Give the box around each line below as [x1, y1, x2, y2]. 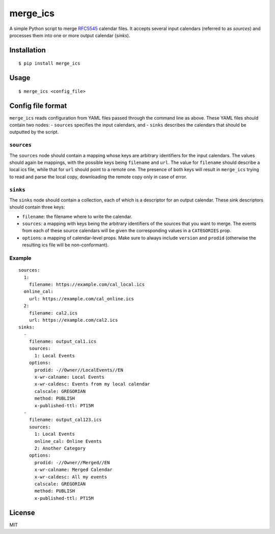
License [9, 508, 35, 517]
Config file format [9, 101, 67, 110]
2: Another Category [34, 445, 86, 451]
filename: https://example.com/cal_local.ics [29, 282, 145, 287]
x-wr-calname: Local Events [34, 374, 104, 380]
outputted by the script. [9, 129, 59, 135]
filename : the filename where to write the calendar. [22, 213, 132, 219]
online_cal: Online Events [34, 438, 102, 444]
